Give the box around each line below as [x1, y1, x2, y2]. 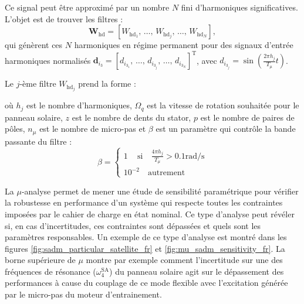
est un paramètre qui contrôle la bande [156, 122, 296, 135]
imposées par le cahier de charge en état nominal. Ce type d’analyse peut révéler [5, 207, 295, 220]
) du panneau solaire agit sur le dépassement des [109, 265, 284, 277]
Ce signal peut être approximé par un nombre [5, 1, 170, 13]
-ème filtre [19, 77, 56, 90]
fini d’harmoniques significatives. [181, 1, 298, 13]
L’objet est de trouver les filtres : [5, 12, 123, 25]
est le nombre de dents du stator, [72, 111, 191, 123]
